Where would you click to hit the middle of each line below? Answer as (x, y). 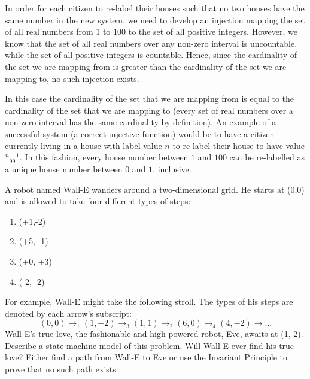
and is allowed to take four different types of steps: (98, 201)
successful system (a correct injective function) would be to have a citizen (140, 133)
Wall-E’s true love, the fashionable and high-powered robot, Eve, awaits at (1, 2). (154, 334)
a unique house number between (64, 169)
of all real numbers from (49, 31)
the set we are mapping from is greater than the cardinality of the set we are (146, 66)
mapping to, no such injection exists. (72, 78)
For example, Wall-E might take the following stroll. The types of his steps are (149, 301)
